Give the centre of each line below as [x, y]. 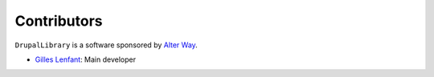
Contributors [59, 21]
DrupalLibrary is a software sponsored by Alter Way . [106, 45]
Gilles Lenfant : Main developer [86, 59]
